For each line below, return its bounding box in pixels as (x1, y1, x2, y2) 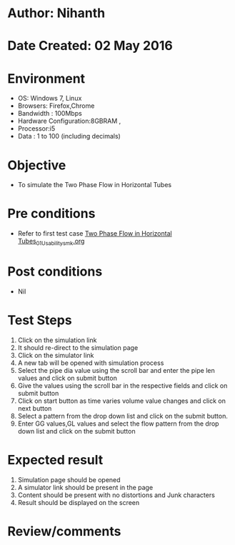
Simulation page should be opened (17, 475, 121, 484)
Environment (7, 70, 86, 86)
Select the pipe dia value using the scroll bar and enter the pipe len (17, 366, 216, 374)
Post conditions (7, 264, 103, 280)
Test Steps (7, 312, 73, 329)
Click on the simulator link (17, 351, 94, 359)
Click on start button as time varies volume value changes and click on (17, 396, 226, 405)
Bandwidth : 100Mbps (17, 109, 82, 118)
